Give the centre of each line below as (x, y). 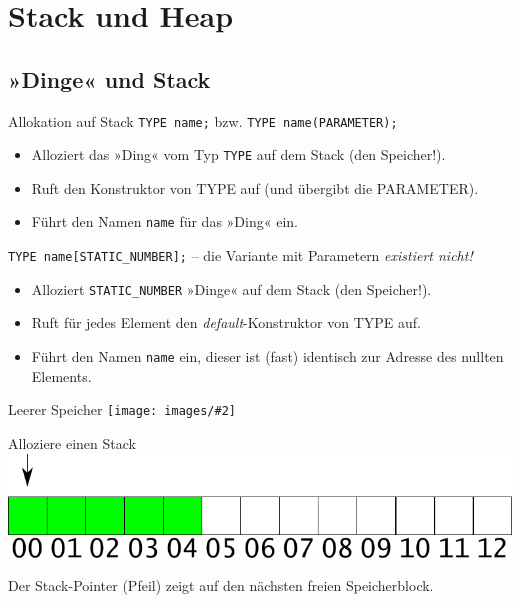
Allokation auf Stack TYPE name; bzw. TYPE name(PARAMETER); (203, 120)
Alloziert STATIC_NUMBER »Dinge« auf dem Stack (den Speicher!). (231, 288)
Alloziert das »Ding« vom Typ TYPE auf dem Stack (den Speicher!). (238, 154)
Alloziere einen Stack (72, 442)
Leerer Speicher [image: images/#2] (122, 409)
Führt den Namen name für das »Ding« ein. (164, 221)
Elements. (61, 375)
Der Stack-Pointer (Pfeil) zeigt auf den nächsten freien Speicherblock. (221, 585)
